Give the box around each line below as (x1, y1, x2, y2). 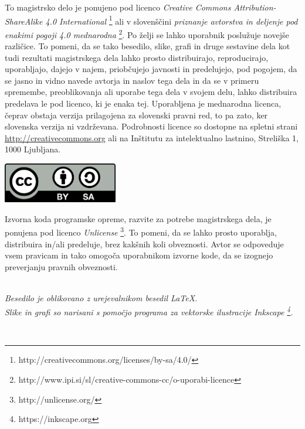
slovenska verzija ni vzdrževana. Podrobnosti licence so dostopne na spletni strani (5, 120, 298, 132)
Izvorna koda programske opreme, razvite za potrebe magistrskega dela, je (5, 212, 272, 224)
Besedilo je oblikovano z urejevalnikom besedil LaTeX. (5, 291, 198, 304)
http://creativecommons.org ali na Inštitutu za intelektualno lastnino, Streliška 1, (5, 131, 299, 144)
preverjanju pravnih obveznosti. (5, 260, 118, 273)
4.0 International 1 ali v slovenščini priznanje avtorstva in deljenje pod (45, 13, 298, 27)
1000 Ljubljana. (5, 143, 61, 155)
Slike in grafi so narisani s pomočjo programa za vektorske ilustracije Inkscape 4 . (5, 304, 293, 318)
